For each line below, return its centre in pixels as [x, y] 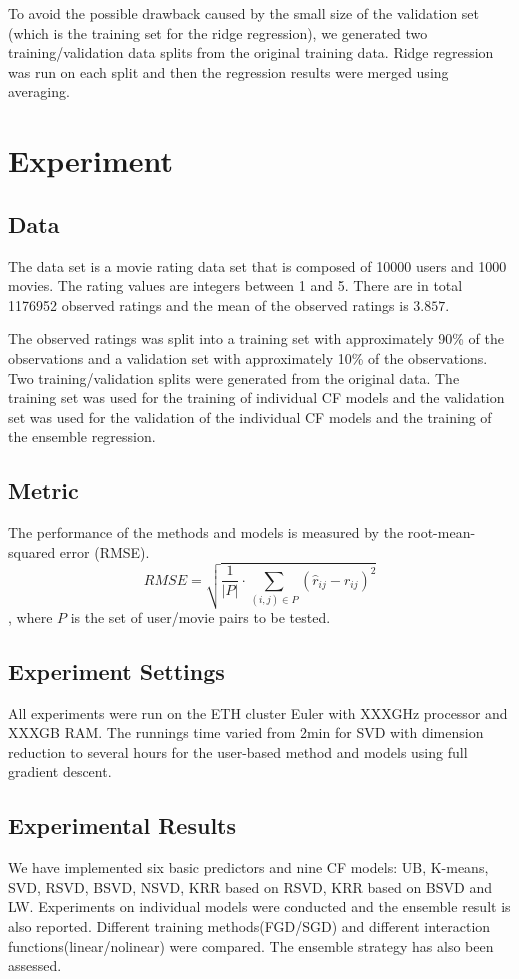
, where [30, 616]
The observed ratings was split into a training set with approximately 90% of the [256, 338]
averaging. [39, 91]
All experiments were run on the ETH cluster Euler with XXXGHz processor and [258, 712]
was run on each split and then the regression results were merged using [228, 71]
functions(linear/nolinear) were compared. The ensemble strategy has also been [251, 945]
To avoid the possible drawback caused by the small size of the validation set [244, 13]
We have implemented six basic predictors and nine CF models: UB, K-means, [248, 867]
